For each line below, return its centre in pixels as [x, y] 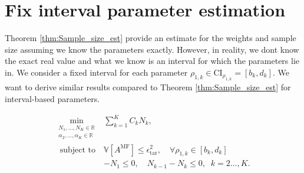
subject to [77, 150]
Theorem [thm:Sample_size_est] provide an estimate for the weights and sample [151, 38]
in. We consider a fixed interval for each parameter [96, 72]
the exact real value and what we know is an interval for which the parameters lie [152, 61]
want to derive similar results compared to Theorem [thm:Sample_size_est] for [148, 87]
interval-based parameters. [52, 98]
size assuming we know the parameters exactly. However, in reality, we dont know [152, 49]
